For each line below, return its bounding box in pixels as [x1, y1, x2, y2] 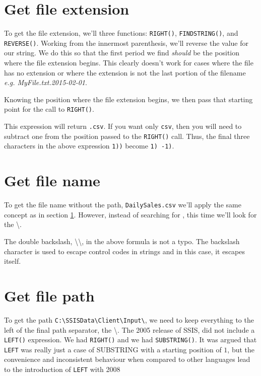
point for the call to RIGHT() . [4, 104, 94, 114]
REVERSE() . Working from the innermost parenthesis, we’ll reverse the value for [4, 37, 249, 48]
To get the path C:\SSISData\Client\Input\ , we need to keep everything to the [4, 314, 254, 325]
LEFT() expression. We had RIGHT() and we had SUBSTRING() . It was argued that [4, 334, 257, 345]
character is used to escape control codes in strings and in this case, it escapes [4, 246, 245, 256]
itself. [4, 256, 21, 266]
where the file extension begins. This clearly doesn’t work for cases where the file [4, 57, 253, 68]
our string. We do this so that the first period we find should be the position [4, 47, 240, 58]
